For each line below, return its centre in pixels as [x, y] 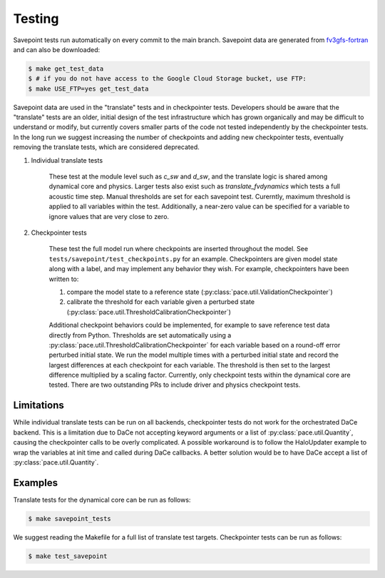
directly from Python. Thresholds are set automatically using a [140, 335]
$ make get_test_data [66, 69]
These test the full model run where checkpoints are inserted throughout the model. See [179, 249]
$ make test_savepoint [68, 556]
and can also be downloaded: [57, 49]
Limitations [38, 406]
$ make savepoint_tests [70, 518]
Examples [36, 483]
